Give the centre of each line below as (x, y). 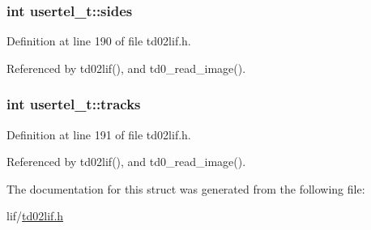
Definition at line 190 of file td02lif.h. (99, 41)
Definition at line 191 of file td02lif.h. (99, 134)
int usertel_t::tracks (74, 104)
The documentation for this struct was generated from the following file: (186, 188)
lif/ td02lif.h (35, 216)
